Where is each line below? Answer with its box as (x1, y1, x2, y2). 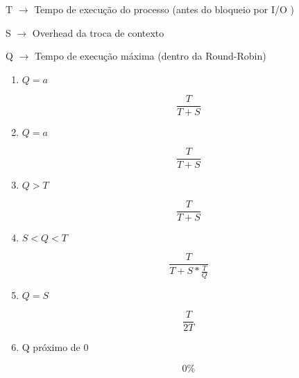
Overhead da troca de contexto (32, 25, 164, 40)
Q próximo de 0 (22, 340, 89, 354)
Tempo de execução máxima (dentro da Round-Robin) (34, 49, 266, 63)
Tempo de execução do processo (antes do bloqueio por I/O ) (34, 2, 294, 16)
